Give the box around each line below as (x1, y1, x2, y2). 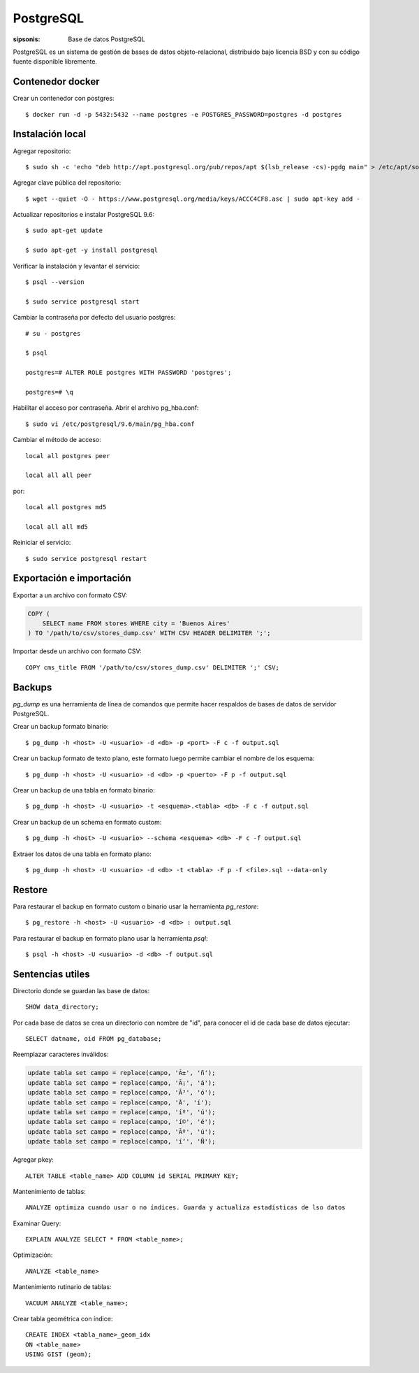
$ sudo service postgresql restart (25, 555, 147, 562)
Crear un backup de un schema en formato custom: (13, 818, 162, 826)
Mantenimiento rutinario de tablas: (13, 1283, 112, 1291)
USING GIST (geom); (25, 1351, 92, 1358)
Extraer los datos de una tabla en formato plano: (13, 850, 152, 858)
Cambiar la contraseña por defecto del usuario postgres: (13, 313, 176, 322)
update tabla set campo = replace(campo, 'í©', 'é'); (27, 1118, 216, 1126)
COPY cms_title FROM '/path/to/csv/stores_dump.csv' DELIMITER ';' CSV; (25, 663, 279, 671)
